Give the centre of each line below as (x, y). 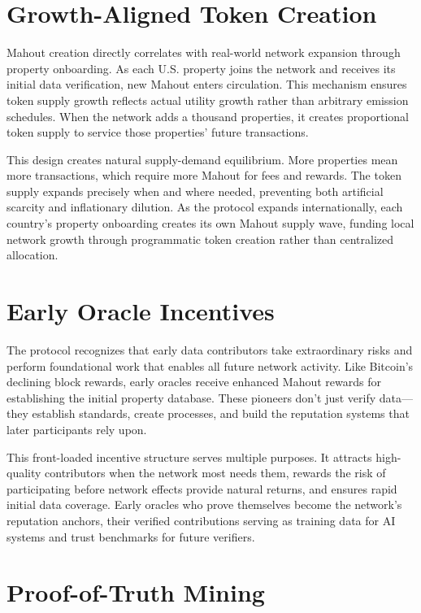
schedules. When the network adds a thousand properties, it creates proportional (208, 116)
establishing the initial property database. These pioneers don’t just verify (191, 397)
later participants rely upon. (77, 429)
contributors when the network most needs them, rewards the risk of (215, 473)
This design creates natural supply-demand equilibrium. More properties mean (202, 159)
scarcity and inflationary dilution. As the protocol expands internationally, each (205, 207)
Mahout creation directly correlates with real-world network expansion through (204, 52)
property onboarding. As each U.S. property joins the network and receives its (201, 68)
